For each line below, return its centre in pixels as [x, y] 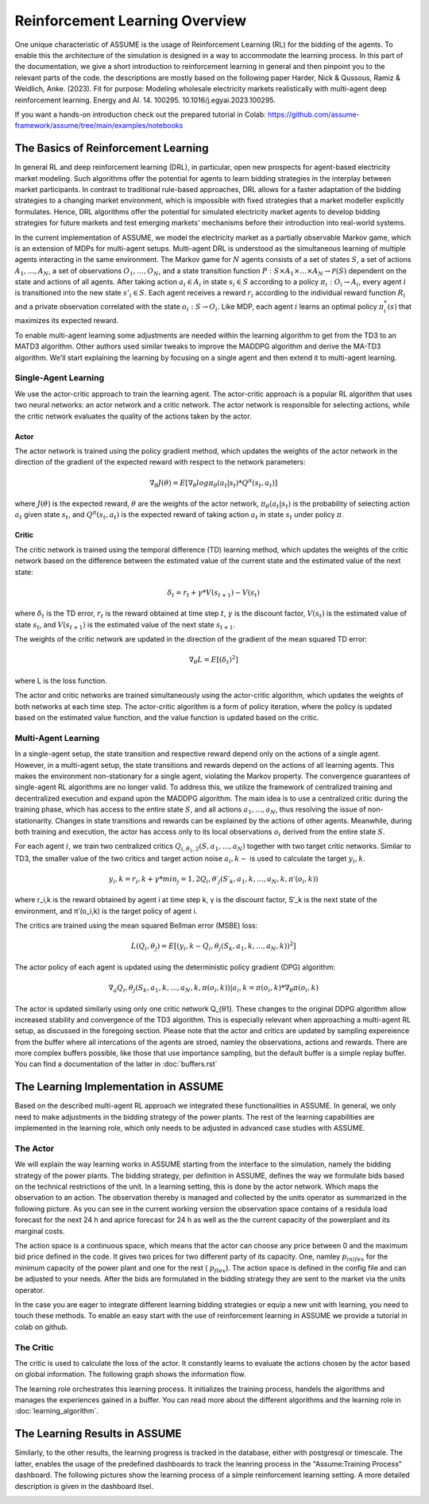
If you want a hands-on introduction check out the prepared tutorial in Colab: [140, 114]
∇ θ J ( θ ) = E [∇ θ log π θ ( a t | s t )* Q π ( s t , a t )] [214, 483]
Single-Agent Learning [60, 378]
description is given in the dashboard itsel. [84, 1486]
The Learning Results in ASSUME [98, 1434]
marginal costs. [40, 1231]
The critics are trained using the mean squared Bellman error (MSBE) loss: [136, 926]
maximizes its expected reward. [67, 321]
